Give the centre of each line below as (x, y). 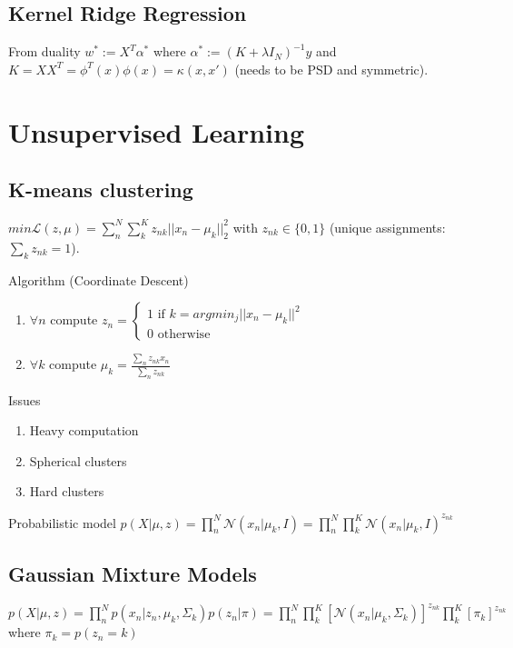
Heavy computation (84, 430)
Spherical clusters (78, 460)
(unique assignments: (387, 227)
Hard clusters (67, 491)
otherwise (184, 334)
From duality (44, 51)
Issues (25, 399)
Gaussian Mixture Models (133, 573)
